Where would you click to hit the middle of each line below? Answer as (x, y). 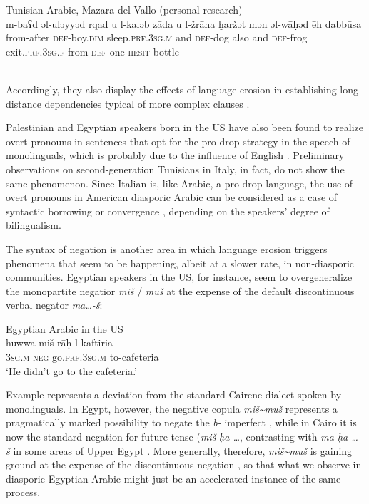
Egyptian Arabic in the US (65, 328)
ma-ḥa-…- (341, 437)
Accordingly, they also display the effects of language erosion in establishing (171, 89)
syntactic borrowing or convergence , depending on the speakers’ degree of (168, 211)
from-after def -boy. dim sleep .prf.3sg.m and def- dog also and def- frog (157, 37)
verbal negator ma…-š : (54, 305)
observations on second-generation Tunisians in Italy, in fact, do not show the (175, 169)
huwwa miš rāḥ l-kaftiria (59, 343)
